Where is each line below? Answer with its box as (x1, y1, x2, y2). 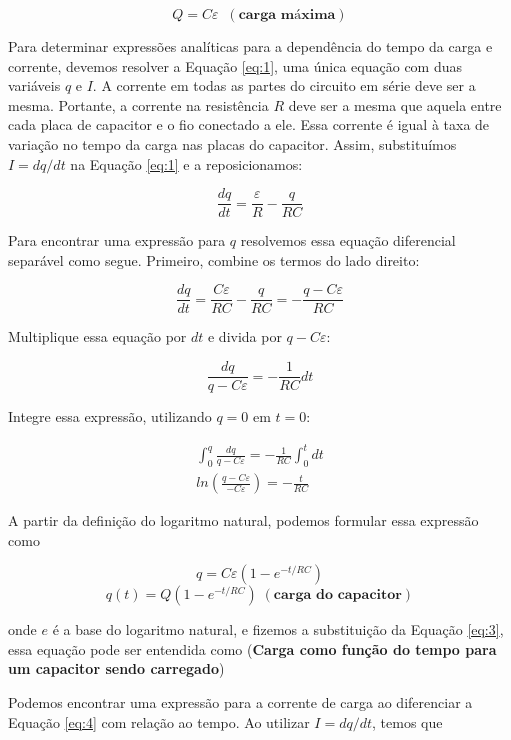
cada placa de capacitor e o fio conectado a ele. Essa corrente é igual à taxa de (8, 114, 490, 135)
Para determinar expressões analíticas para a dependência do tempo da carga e (8, 36, 493, 56)
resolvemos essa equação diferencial (240, 230, 456, 251)
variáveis (8, 75, 61, 96)
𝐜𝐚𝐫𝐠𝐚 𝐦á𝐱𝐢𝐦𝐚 (238, 8, 336, 22)
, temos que (372, 711, 443, 732)
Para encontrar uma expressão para (8, 230, 226, 251)
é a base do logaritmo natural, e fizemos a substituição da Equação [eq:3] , (52, 619, 504, 640)
